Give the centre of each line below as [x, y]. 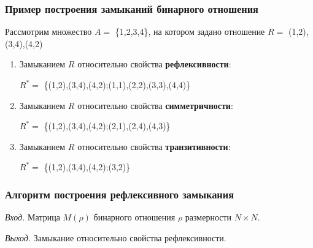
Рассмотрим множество [48, 32]
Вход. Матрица [33, 217]
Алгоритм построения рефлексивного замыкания [120, 194]
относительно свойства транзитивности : [154, 146]
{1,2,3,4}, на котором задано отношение [190, 32]
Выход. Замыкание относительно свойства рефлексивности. [116, 237]
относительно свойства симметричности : [155, 105]
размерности [208, 217]
